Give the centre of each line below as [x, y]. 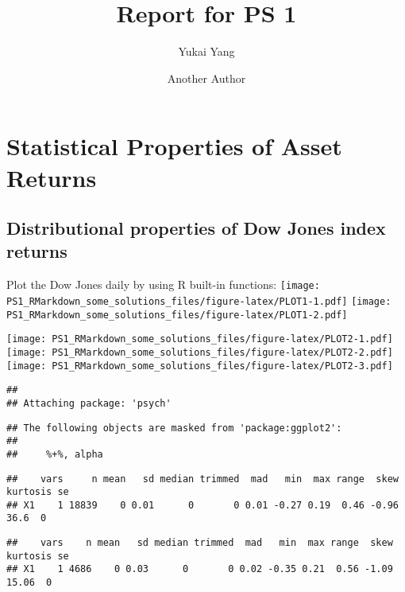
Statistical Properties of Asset [174, 146]
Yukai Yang [206, 51]
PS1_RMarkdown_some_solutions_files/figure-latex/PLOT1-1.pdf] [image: [199, 301]
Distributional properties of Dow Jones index [196, 228]
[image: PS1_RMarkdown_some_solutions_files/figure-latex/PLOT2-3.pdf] [200, 366]
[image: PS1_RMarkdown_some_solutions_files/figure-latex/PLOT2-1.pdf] [200, 339]
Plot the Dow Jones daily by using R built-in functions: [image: [163, 284]
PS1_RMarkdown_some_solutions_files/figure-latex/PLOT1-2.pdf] [177, 315]
